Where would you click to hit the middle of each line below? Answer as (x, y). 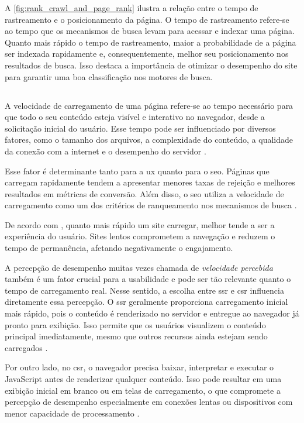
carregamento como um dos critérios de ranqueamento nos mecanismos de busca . (151, 205)
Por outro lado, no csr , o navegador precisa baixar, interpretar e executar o (139, 367)
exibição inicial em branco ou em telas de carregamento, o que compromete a (143, 390)
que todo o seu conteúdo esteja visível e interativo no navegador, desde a (135, 117)
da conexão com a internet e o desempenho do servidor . (106, 151)
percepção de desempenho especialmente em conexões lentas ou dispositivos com (149, 402)
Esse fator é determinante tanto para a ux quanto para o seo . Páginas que (137, 171)
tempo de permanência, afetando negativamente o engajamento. (119, 248)
